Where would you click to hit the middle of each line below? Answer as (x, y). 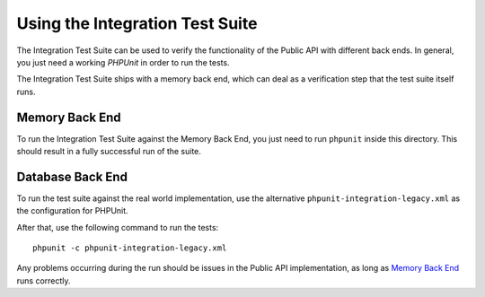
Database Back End (72, 176)
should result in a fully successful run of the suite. (109, 152)
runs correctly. (44, 280)
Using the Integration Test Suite (137, 23)
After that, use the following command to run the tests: (118, 227)
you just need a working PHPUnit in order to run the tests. (123, 62)
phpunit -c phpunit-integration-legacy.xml (130, 248)
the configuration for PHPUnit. (73, 211)
